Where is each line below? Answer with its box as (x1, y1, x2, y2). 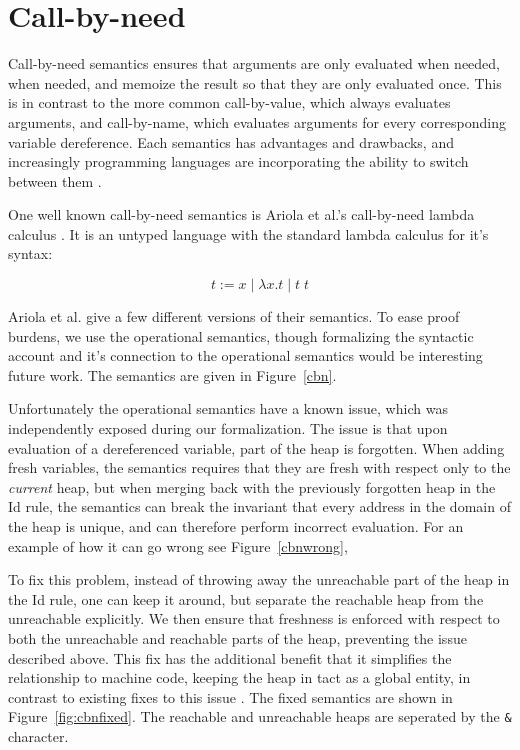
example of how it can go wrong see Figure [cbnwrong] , (8, 535, 348, 556)
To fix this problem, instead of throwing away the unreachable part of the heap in (8, 569, 510, 590)
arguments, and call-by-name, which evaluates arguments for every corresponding (8, 111, 506, 132)
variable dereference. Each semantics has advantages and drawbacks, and (8, 131, 454, 152)
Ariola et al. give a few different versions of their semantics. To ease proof (8, 306, 460, 327)
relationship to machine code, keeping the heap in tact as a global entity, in (8, 667, 471, 688)
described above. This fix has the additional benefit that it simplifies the (8, 647, 452, 668)
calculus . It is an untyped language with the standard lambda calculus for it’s (8, 223, 489, 244)
